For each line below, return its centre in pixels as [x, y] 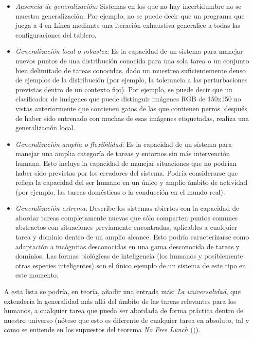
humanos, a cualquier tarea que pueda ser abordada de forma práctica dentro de [124, 310]
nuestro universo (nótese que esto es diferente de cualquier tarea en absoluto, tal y [126, 320]
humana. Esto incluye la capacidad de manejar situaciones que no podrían [126, 163]
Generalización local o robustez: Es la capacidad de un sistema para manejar [129, 51]
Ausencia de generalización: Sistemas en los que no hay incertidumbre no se [128, 6]
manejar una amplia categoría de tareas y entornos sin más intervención [123, 153]
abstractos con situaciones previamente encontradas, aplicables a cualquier [126, 227]
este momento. [37, 275]
